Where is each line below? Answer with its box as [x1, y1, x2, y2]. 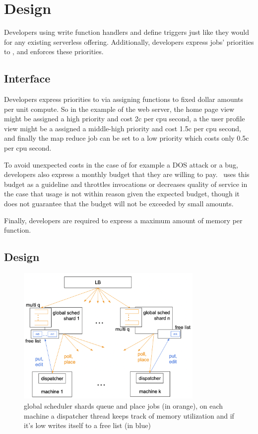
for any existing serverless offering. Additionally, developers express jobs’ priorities [4, 36, 254, 47]
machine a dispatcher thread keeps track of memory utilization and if [24, 410, 234, 421]
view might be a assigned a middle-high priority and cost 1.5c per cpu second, [4, 123, 241, 133]
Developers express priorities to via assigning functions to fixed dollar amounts [4, 94, 244, 104]
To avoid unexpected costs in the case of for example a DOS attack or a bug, [4, 159, 238, 170]
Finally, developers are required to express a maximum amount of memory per [4, 215, 243, 225]
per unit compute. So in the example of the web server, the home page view [4, 103, 235, 114]
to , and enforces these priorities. [4, 46, 104, 57]
